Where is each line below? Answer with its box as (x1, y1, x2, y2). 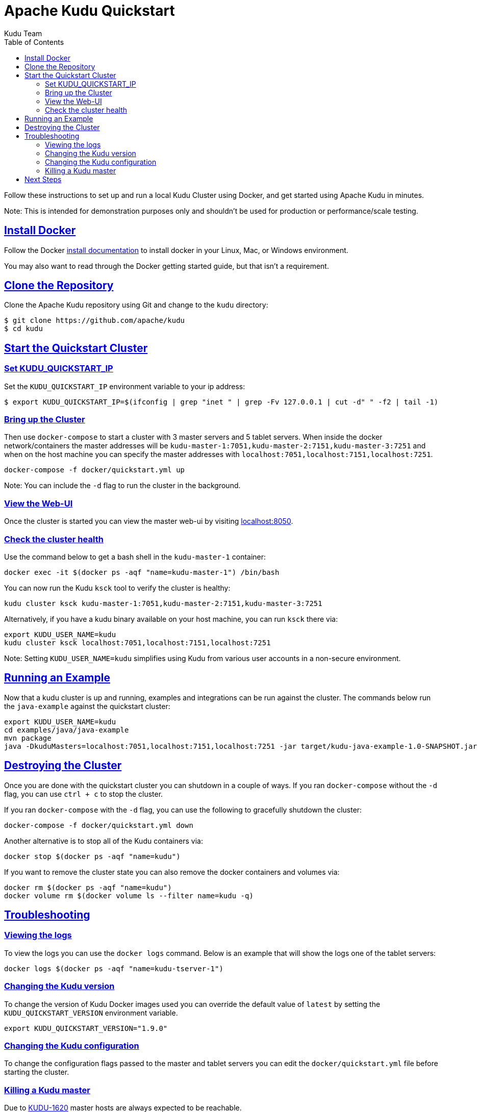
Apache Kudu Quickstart (4, 2, 175, 19)
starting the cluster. (4, 1068, 69, 1077)
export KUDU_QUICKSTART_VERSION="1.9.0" (4, 1024, 168, 1032)
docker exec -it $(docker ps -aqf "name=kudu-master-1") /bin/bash (4, 568, 280, 576)
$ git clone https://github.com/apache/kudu (4, 316, 185, 325)
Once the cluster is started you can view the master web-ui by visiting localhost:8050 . (4, 517, 293, 526)
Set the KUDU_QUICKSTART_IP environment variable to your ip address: (4, 382, 245, 391)
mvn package (4, 734, 52, 742)
